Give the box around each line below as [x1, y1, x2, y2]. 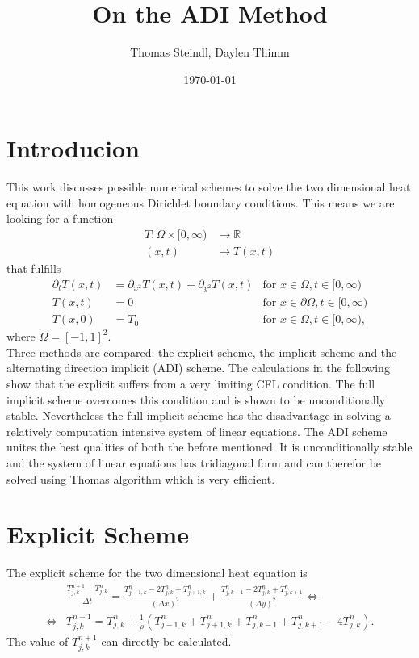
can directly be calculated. [101, 632, 232, 649]
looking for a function [6, 210, 114, 227]
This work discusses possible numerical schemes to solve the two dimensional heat [6, 178, 411, 195]
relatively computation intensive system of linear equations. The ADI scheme [6, 422, 388, 439]
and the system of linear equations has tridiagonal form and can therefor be [6, 454, 382, 471]
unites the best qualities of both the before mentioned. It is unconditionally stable [6, 438, 413, 455]
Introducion [6, 132, 140, 165]
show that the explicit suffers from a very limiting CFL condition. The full [6, 375, 375, 392]
